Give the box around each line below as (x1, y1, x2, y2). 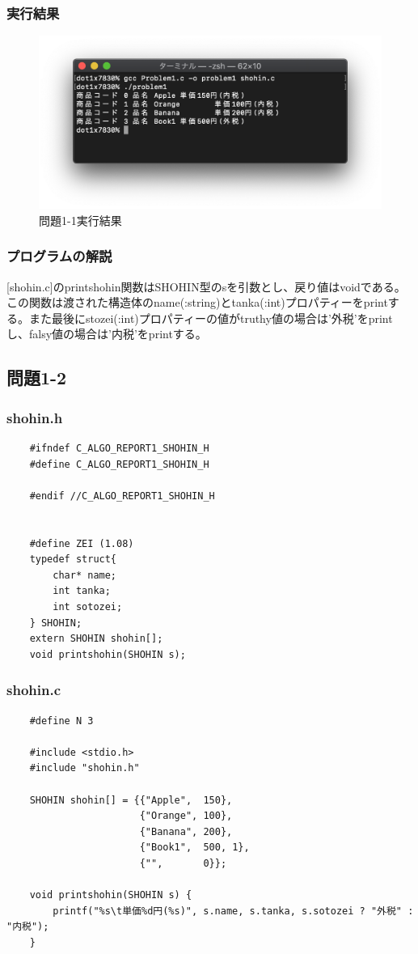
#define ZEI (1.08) (29, 537, 134, 549)
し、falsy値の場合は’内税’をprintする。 (6, 325, 207, 342)
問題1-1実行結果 (39, 211, 122, 228)
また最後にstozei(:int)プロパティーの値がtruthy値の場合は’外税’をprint (28, 309, 393, 326)
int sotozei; (53, 601, 123, 613)
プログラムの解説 (6, 246, 112, 266)
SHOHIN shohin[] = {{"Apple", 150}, (29, 794, 233, 806)
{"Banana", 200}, (139, 825, 233, 837)
